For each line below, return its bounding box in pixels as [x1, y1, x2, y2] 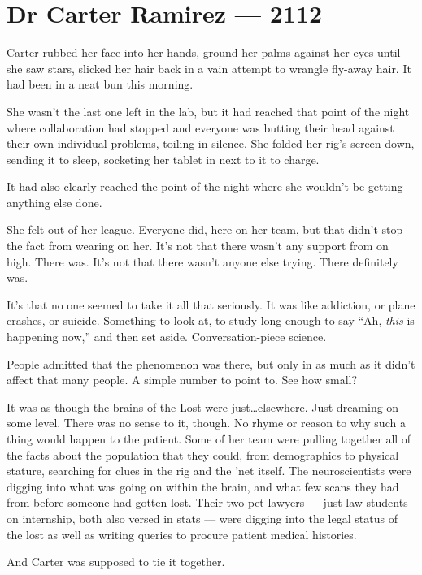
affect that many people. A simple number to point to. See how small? [7, 371, 358, 388]
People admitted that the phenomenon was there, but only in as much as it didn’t [7, 355, 415, 372]
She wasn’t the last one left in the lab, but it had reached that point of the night [7, 102, 410, 119]
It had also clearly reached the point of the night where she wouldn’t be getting [7, 178, 403, 195]
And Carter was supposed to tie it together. [7, 553, 225, 570]
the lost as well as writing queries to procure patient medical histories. [7, 525, 357, 543]
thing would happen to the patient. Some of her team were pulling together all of [7, 430, 411, 447]
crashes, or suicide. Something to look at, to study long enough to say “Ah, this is [7, 312, 415, 329]
